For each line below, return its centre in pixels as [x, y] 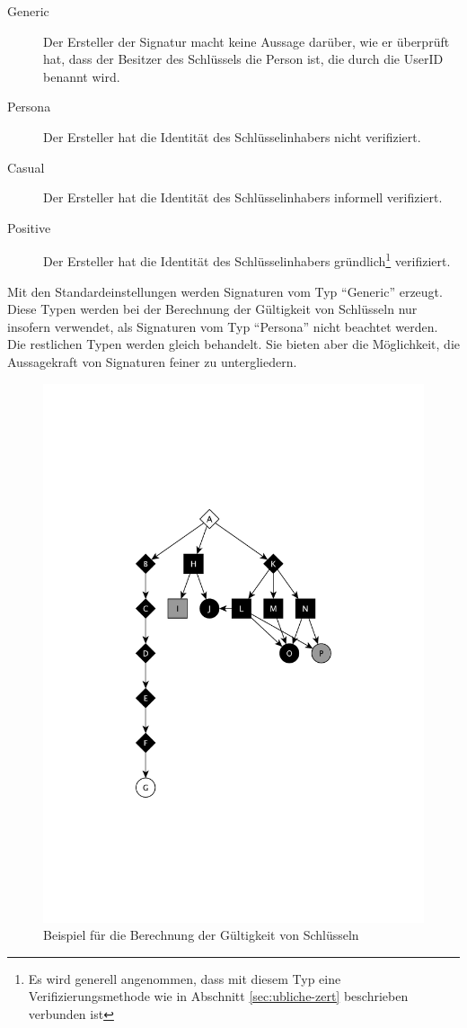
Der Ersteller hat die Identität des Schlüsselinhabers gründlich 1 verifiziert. [247, 259]
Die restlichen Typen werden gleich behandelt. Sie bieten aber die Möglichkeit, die [233, 344]
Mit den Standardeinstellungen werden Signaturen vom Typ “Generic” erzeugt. [225, 291]
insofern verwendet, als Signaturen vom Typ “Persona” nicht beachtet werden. [223, 326]
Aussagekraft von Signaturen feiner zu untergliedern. [152, 361]
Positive [29, 227]
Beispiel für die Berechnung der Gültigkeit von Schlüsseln [201, 935]
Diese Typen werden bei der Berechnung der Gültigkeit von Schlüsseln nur [212, 309]
